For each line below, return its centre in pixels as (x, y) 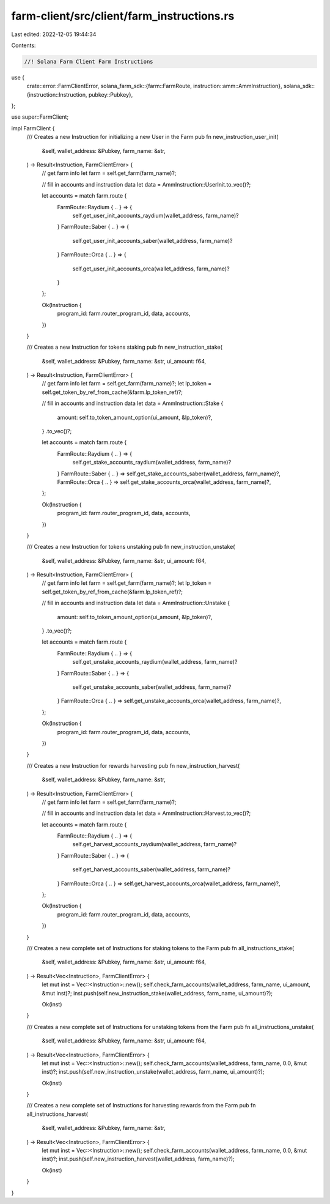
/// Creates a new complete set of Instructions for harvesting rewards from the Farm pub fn (141, 1106)
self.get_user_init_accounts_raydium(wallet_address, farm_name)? (156, 215)
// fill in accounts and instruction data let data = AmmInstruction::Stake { (133, 403)
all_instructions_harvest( (57, 1114)
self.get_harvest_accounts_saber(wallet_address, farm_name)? (151, 869)
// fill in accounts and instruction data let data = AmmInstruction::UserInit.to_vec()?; (146, 184)
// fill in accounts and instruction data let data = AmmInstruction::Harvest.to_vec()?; (146, 813)
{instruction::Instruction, (57, 94)
